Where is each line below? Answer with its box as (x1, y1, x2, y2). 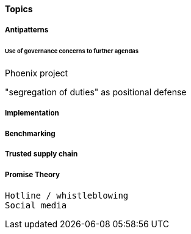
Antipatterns (5, 26, 49, 35)
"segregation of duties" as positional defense (5, 87, 187, 98)
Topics (5, 4, 33, 14)
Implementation (5, 109, 59, 118)
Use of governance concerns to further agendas (5, 48, 139, 55)
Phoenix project (5, 68, 68, 79)
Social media (5, 200, 67, 211)
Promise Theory (5, 170, 60, 179)
